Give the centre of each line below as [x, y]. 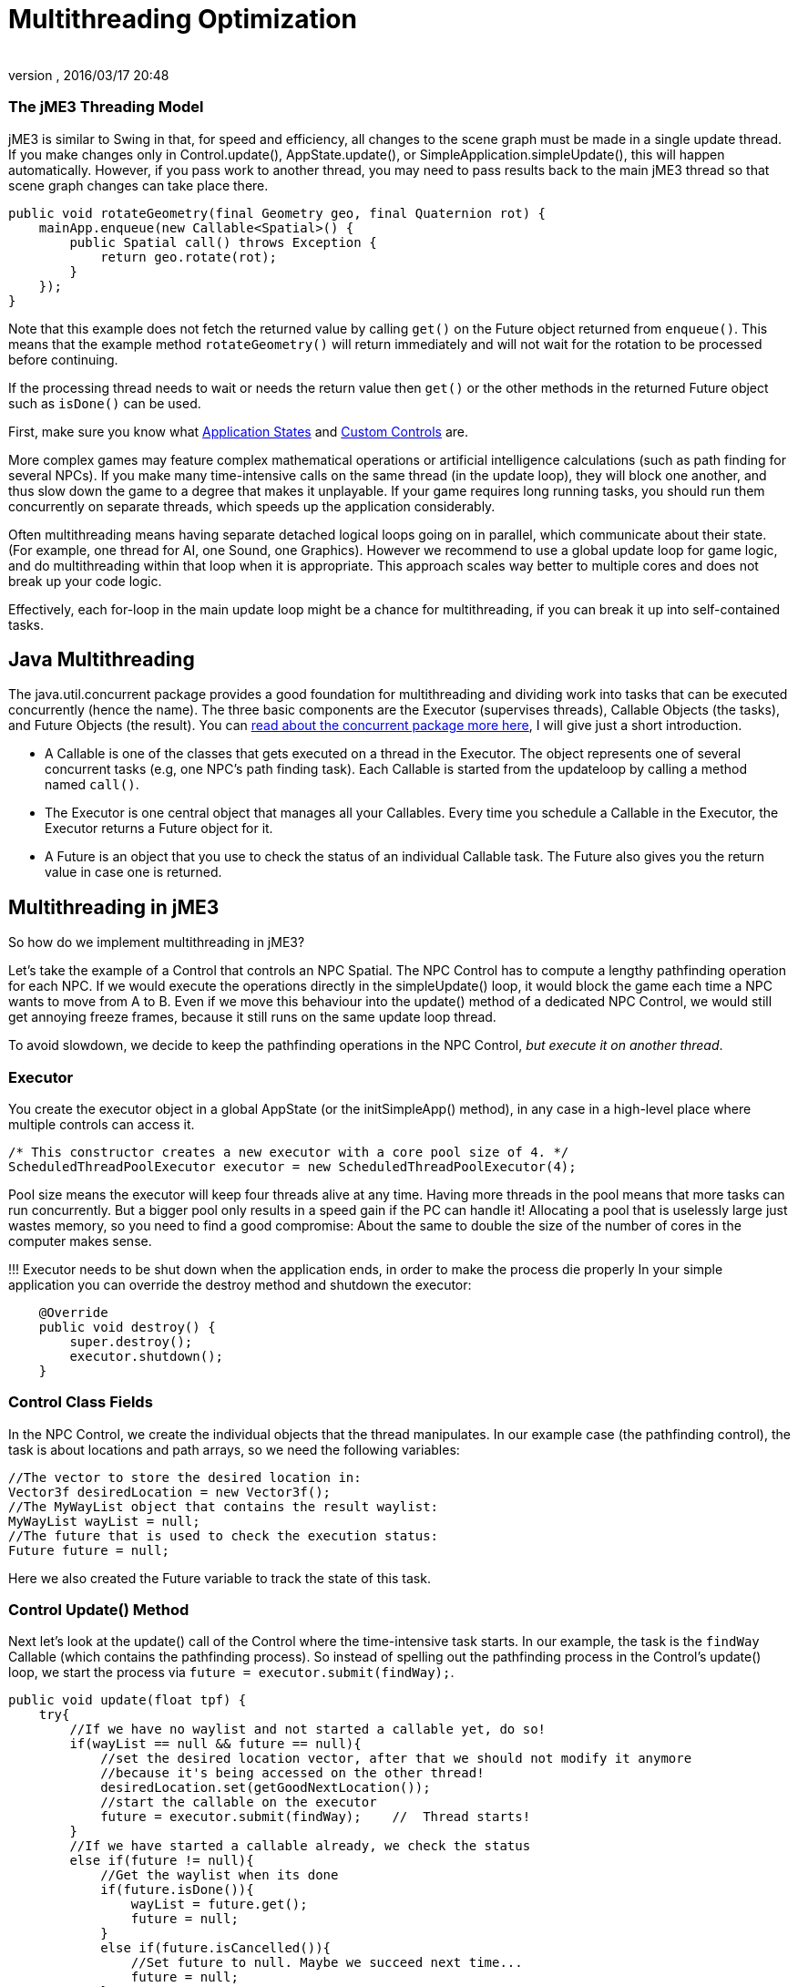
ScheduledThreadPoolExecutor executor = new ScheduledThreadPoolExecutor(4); [292, 1166]
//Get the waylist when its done [220, 1875]
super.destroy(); [131, 1341]
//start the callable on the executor [239, 1802]
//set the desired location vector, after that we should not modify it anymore [396, 1759]
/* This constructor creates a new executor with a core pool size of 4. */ [289, 1152]
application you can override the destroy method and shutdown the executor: [240, 1284]
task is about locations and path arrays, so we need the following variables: [234, 1449]
